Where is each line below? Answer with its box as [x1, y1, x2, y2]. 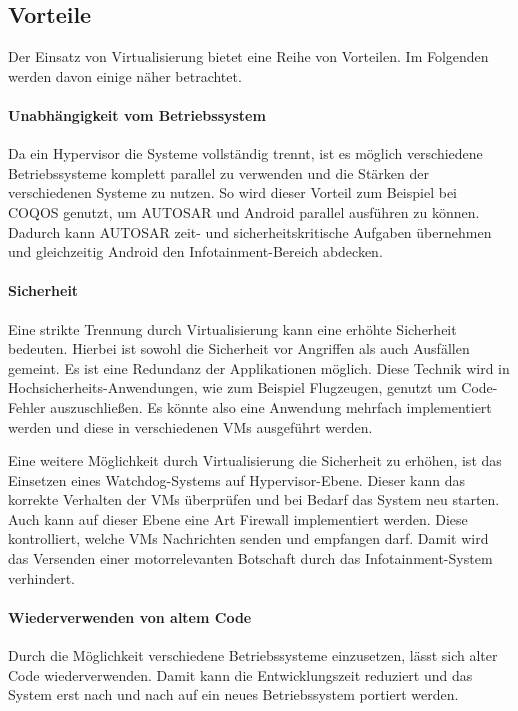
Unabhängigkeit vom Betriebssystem [8, 104, 266, 125]
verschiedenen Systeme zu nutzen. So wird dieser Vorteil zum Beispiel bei [8, 182, 458, 203]
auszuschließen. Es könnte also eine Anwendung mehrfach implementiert [50, 396, 492, 417]
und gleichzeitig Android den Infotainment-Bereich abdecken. [8, 241, 383, 262]
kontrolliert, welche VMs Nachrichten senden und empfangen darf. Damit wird [8, 528, 489, 549]
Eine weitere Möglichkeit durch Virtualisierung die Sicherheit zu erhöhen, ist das [8, 450, 502, 471]
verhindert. [8, 567, 75, 588]
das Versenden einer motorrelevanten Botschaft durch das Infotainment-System [8, 548, 493, 569]
